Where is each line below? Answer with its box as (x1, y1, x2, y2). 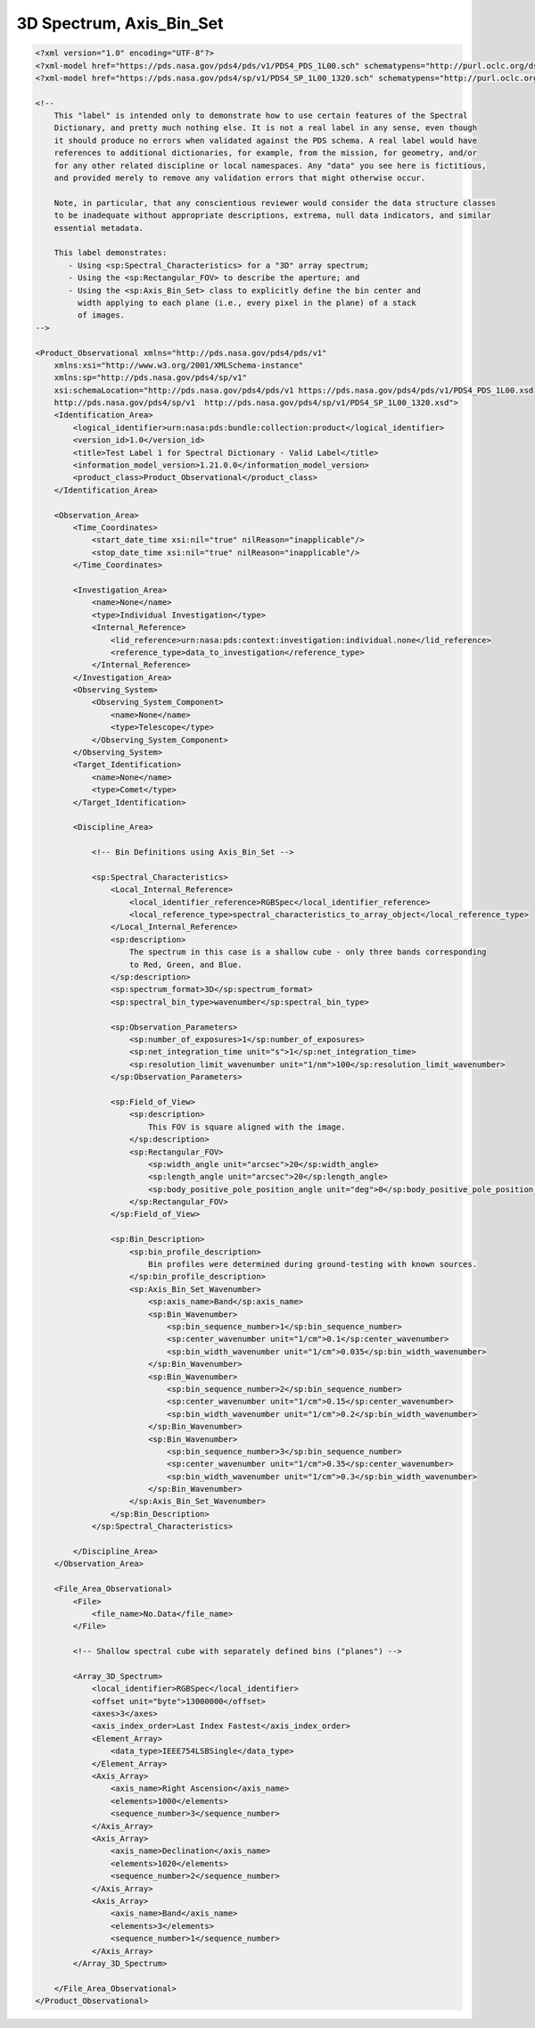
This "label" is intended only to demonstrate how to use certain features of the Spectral (53, 111, 468, 120)
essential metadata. (53, 223, 144, 233)
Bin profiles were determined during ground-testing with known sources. (147, 1259, 477, 1270)
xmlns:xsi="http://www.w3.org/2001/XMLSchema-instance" (53, 360, 304, 370)
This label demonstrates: (53, 248, 168, 258)
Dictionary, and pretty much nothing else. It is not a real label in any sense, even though (53, 123, 477, 133)
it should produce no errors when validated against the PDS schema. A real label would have (53, 135, 477, 145)
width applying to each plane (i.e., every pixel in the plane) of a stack (77, 297, 416, 308)
